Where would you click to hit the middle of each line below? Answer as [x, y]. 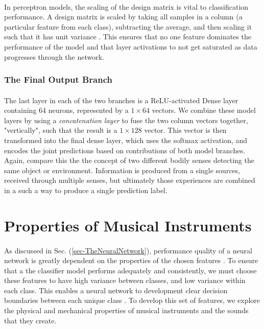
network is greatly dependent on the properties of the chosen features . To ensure [131, 260]
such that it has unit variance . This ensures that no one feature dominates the [128, 37]
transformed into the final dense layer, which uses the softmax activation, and [126, 140]
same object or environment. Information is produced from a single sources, [122, 170]
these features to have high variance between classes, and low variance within [125, 280]
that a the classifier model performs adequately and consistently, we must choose [130, 270]
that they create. [30, 320]
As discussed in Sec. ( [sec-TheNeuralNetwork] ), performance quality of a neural [128, 250]
